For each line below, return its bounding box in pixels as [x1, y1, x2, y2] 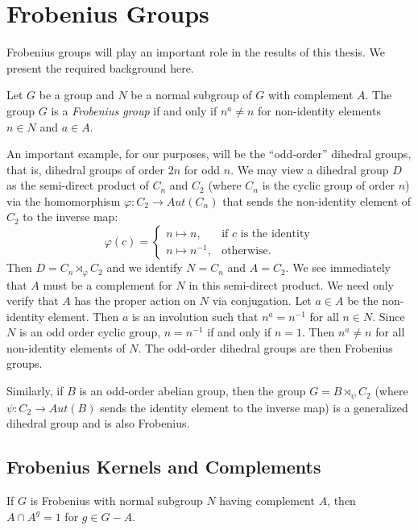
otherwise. [221, 244, 271, 257]
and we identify [106, 259, 183, 276]
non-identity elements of [6, 339, 126, 356]
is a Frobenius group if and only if [51, 102, 217, 119]
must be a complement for [43, 276, 172, 293]
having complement [219, 491, 315, 508]
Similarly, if [6, 382, 64, 399]
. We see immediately [285, 259, 391, 276]
